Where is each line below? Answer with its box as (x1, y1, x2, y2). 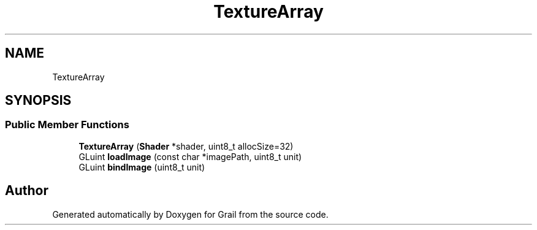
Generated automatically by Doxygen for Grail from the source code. (52, 209, 329, 220)
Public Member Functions (5, 118, 129, 131)
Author (5, 183, 48, 199)
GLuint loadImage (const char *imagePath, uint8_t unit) (78, 151, 302, 162)
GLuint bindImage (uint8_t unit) (78, 161, 205, 172)
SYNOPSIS (5, 93, 72, 109)
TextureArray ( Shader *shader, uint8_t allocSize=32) (78, 140, 294, 151)
